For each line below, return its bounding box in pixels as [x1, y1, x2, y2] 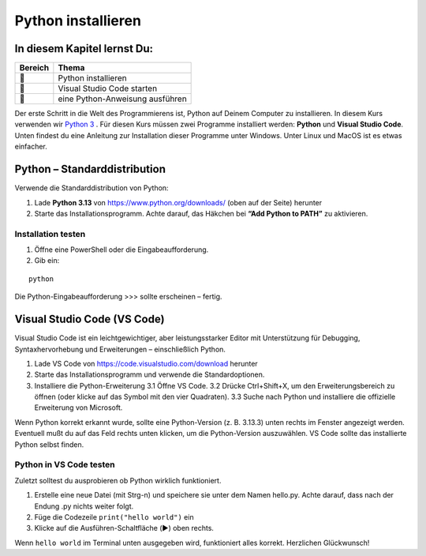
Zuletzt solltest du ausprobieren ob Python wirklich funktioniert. [14, 475, 222, 485]
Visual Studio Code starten [58, 83, 158, 94]
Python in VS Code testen [14, 459, 115, 470]
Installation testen [14, 228, 86, 239]
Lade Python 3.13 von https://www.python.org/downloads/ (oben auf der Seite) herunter [34, 197, 323, 207]
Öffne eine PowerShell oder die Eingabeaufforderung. [34, 245, 209, 254]
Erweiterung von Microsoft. [34, 403, 123, 412]
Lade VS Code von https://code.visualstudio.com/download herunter [34, 359, 258, 368]
